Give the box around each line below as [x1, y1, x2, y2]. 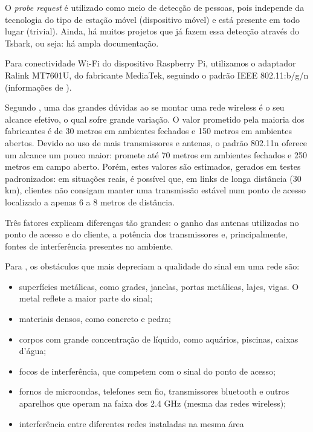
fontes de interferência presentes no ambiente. [5, 239, 173, 252]
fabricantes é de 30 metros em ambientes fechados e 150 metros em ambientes [5, 124, 292, 137]
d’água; [19, 344, 47, 357]
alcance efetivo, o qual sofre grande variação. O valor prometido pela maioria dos [5, 112, 305, 125]
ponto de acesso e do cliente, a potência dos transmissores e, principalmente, [5, 228, 288, 240]
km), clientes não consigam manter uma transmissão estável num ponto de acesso [5, 184, 306, 196]
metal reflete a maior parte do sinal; [19, 292, 153, 305]
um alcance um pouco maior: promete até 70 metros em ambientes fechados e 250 [5, 148, 307, 161]
